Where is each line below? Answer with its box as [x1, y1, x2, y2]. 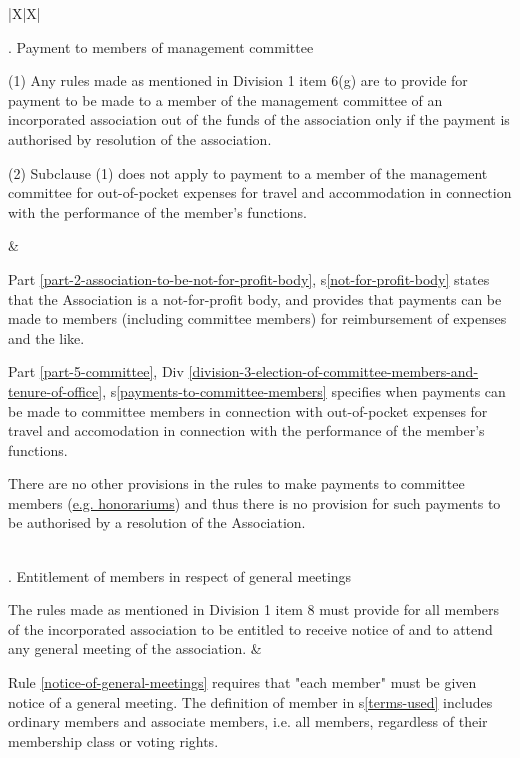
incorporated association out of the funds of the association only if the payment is [8, 109, 510, 130]
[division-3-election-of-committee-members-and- [188, 361, 479, 382]
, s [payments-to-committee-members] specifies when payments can [102, 380, 506, 401]
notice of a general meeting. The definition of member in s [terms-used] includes [8, 691, 493, 712]
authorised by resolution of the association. [8, 128, 272, 149]
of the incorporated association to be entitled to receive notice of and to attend [8, 618, 493, 639]
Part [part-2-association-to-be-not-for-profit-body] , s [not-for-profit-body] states [8, 268, 490, 289]
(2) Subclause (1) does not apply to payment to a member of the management [8, 162, 488, 183]
